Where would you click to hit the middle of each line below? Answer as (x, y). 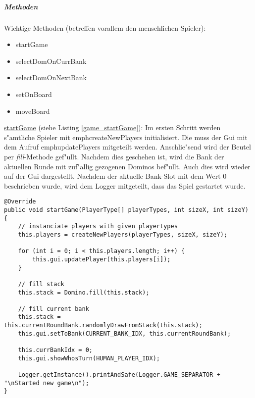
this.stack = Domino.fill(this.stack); (84, 292)
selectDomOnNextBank (51, 77)
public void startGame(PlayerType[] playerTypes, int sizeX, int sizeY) (126, 210)
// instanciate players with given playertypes (98, 226)
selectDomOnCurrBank (51, 61)
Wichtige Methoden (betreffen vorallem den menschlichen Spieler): (105, 27)
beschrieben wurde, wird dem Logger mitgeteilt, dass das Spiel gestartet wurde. (125, 185)
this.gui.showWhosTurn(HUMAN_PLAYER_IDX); (89, 358)
